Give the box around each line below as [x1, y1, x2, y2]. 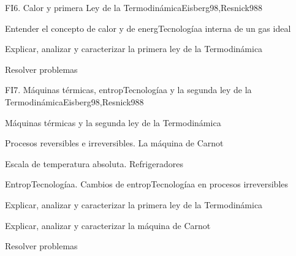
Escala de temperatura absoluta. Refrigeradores [5, 157, 183, 170]
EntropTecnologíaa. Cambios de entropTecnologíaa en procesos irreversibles [5, 178, 289, 190]
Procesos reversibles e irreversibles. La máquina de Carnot [5, 137, 224, 149]
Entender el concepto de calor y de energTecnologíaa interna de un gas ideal [5, 21, 291, 34]
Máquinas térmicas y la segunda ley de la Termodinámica [5, 116, 221, 129]
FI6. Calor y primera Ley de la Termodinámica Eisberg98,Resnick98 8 [5, 1, 262, 13]
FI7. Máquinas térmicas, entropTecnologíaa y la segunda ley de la [5, 83, 252, 96]
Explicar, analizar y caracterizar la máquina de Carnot [5, 219, 211, 232]
